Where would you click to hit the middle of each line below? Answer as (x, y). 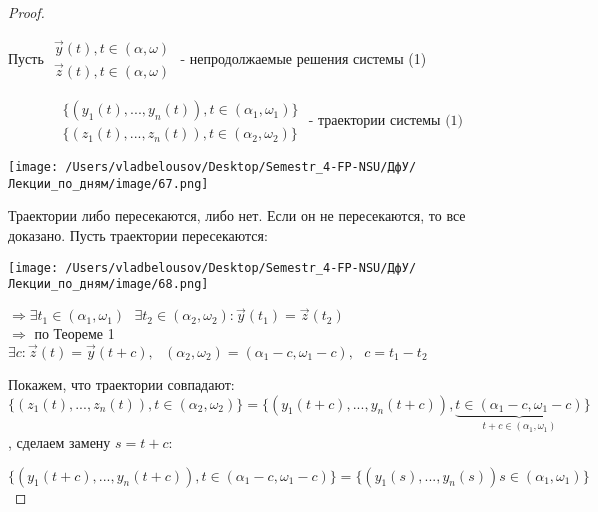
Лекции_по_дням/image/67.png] (108, 183)
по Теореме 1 (74, 333)
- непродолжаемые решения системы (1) (303, 57)
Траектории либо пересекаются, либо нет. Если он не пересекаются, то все (237, 215)
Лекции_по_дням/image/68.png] (108, 284)
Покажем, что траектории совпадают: (121, 384)
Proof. (26, 12)
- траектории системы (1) (386, 120)
